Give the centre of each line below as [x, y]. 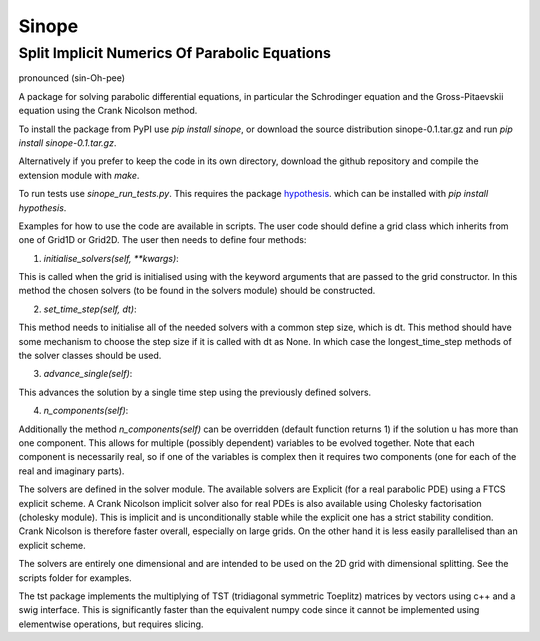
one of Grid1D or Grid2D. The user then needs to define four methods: [162, 240]
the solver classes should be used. [90, 356]
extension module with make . [79, 175]
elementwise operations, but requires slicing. [111, 624]
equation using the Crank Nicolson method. [108, 111]
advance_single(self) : [88, 374]
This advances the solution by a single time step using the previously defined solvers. [195, 392]
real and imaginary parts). [71, 471]
